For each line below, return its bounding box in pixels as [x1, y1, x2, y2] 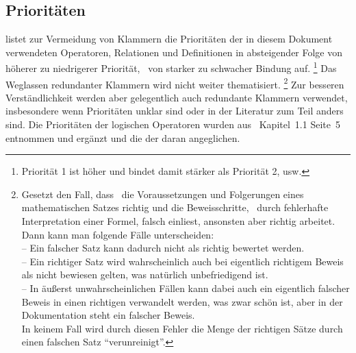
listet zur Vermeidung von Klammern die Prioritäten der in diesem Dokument [5, 32, 333, 46]
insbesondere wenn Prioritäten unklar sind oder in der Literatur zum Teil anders [5, 104, 344, 118]
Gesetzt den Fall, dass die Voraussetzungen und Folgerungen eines [21, 186, 304, 201]
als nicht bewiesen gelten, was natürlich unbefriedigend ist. [21, 267, 268, 282]
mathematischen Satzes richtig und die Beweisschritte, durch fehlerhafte [21, 200, 329, 215]
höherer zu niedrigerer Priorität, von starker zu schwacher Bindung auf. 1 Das [5, 59, 337, 75]
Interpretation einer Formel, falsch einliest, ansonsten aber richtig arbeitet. [21, 214, 335, 228]
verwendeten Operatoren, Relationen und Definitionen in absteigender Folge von [5, 45, 343, 59]
